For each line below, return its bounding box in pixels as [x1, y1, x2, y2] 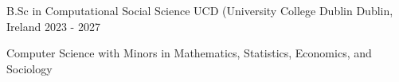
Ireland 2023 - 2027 [6, 18, 100, 34]
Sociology [6, 60, 53, 76]
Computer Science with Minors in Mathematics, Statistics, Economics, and [6, 45, 372, 61]
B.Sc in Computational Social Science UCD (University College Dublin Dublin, [6, 2, 393, 18]
